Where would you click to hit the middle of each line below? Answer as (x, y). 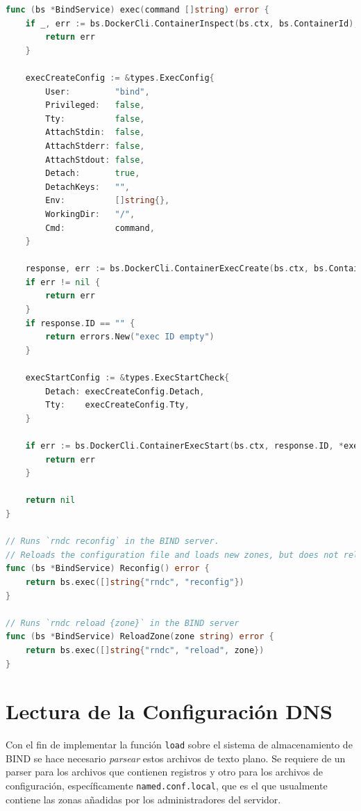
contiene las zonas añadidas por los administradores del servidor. (143, 799)
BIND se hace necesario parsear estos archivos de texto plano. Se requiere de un (176, 758)
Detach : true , (93, 174)
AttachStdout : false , (95, 160)
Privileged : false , (95, 105)
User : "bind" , (98, 91)
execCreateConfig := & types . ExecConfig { (120, 78)
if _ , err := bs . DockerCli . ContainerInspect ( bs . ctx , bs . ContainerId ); (192, 23)
